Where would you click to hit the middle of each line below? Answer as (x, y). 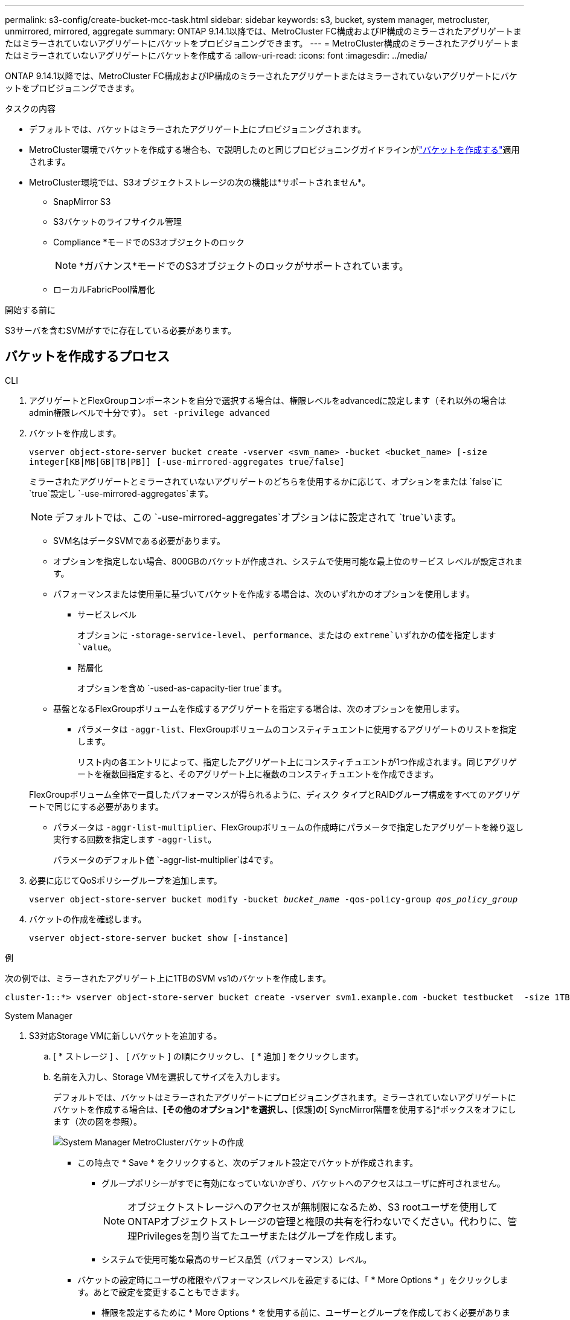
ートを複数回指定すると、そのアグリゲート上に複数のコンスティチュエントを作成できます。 (258, 774)
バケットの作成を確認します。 (88, 919)
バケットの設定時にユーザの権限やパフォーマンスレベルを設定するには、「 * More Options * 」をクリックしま (293, 1280)
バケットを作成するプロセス (87, 357)
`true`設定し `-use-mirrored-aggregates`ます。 (121, 493)
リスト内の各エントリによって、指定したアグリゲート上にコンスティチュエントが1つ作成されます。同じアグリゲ (297, 762)
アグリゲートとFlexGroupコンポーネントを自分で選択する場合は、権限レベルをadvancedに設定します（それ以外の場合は (268, 400)
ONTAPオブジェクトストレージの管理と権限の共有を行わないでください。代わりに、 (318, 1221)
